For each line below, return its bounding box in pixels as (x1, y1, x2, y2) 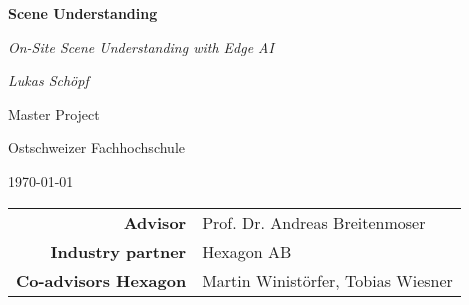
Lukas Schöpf (8, 70, 89, 91)
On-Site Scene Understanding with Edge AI (8, 36, 274, 57)
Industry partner (50, 239, 187, 263)
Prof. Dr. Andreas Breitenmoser (202, 210, 426, 234)
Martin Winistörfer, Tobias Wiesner (202, 268, 453, 292)
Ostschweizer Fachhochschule (8, 137, 185, 158)
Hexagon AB (202, 239, 292, 263)
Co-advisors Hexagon (16, 268, 187, 292)
